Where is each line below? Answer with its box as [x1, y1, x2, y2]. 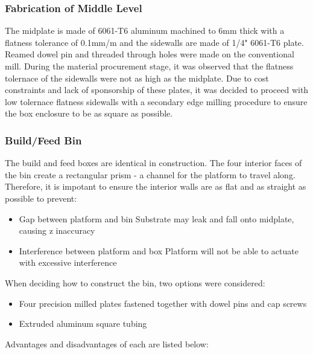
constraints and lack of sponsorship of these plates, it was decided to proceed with [5, 83, 309, 96]
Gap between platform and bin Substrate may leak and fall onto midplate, [19, 212, 294, 225]
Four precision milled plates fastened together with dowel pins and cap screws [19, 297, 307, 309]
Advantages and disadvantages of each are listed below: [5, 337, 209, 350]
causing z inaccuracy [19, 224, 95, 237]
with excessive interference [19, 256, 117, 269]
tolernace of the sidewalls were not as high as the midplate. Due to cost [5, 71, 269, 84]
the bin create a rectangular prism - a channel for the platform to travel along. [5, 168, 296, 181]
